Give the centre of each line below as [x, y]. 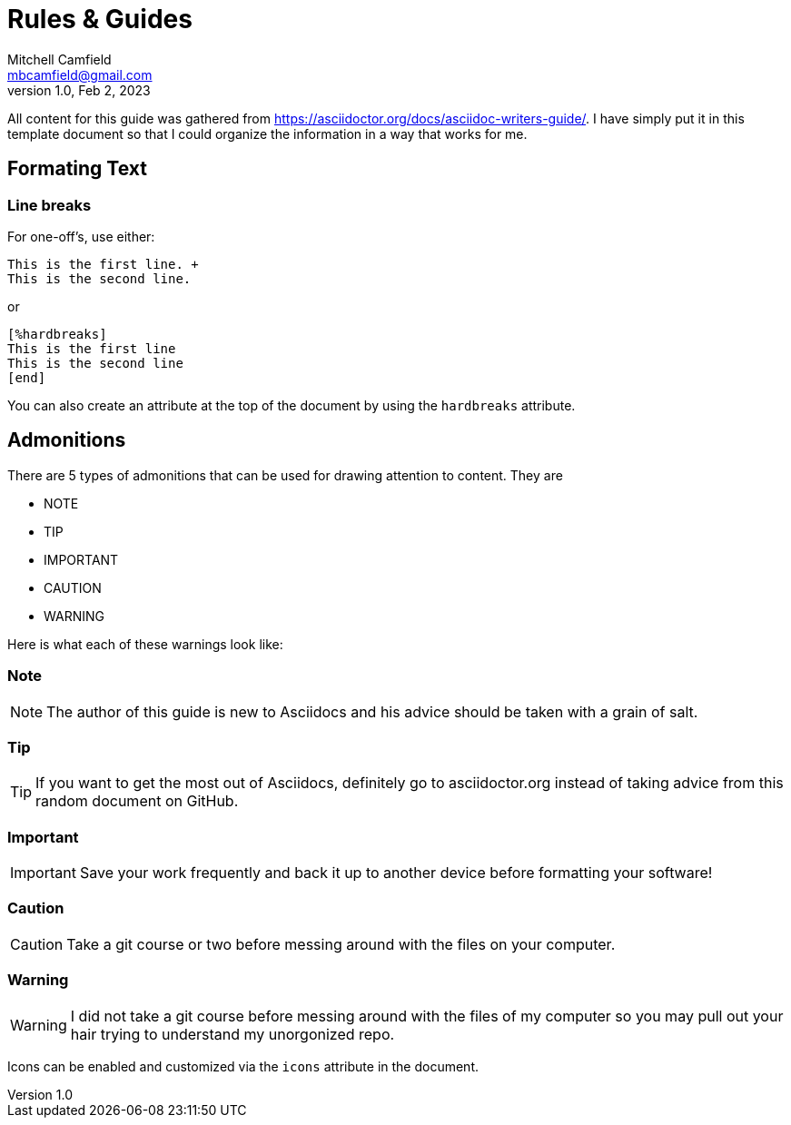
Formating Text [77, 169]
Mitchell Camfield [59, 59]
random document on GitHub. [137, 801]
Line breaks [49, 205]
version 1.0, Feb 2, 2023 [79, 90]
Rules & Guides [100, 19]
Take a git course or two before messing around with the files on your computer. [341, 944]
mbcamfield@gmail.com [80, 74]
